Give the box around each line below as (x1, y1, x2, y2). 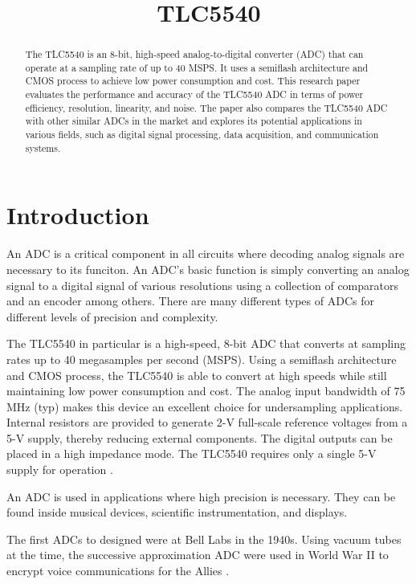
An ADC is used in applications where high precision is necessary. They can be (6, 488, 396, 504)
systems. (25, 141, 61, 154)
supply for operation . (6, 461, 113, 478)
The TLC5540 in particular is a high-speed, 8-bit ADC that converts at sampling (6, 335, 406, 352)
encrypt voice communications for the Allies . (6, 562, 230, 579)
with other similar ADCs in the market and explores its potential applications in (25, 114, 362, 128)
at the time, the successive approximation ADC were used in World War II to (6, 546, 389, 563)
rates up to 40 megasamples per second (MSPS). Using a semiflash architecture (6, 350, 397, 367)
